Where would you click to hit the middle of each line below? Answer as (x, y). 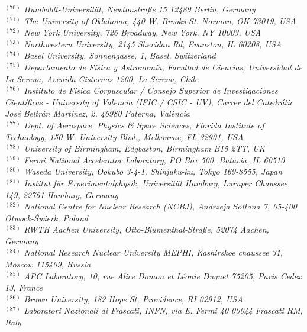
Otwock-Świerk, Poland (46, 217)
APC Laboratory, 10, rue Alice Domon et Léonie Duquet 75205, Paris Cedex (163, 275)
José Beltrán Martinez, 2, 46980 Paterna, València (97, 113)
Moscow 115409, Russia (48, 264)
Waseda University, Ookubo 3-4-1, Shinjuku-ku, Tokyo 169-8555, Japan (153, 171)
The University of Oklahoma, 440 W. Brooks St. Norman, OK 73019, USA (160, 20)
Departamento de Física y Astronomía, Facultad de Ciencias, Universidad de (163, 67)
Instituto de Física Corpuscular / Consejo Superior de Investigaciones (151, 90)
